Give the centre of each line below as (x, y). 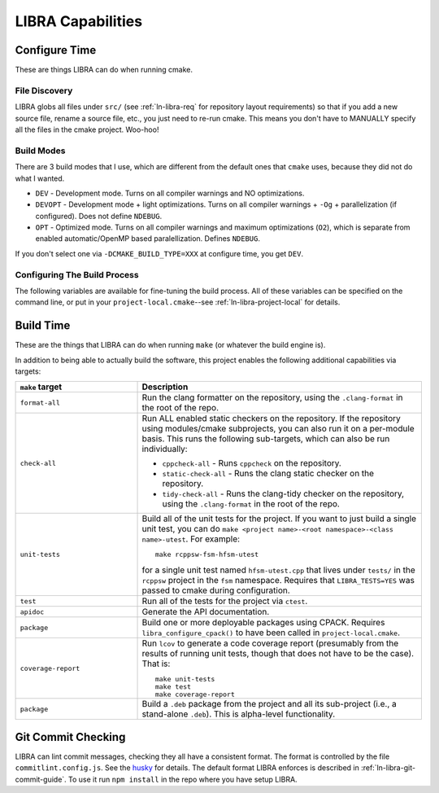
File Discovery (44, 90)
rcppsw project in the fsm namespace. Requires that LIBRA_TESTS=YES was (278, 581)
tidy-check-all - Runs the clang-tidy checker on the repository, (283, 494)
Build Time (43, 326)
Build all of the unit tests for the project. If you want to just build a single (279, 519)
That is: (156, 664)
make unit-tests (185, 679)
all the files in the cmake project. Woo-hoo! (87, 129)
